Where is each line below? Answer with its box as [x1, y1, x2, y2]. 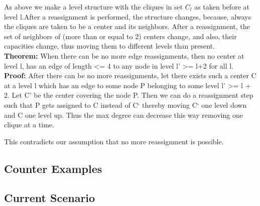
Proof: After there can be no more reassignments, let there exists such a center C [4, 70, 256, 81]
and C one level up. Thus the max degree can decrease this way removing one [4, 109, 243, 120]
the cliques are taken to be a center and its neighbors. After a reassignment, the [4, 21, 250, 32]
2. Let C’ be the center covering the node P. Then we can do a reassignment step [4, 90, 253, 100]
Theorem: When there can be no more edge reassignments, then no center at [4, 50, 244, 61]
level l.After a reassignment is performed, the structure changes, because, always [4, 11, 251, 22]
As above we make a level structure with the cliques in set [4, 2, 183, 12]
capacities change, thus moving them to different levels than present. [4, 41, 215, 51]
